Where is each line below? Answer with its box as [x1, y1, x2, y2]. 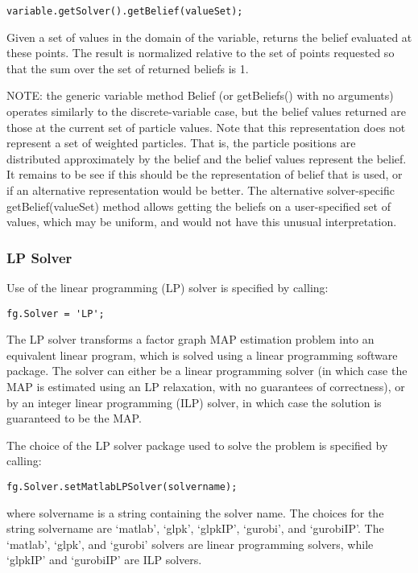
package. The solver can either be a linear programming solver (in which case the [6, 362, 408, 379]
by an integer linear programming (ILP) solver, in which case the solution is [6, 394, 382, 410]
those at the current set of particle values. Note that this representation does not [6, 118, 406, 135]
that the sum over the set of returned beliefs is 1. [6, 60, 249, 76]
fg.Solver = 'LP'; [6, 307, 105, 319]
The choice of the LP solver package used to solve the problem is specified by [6, 436, 388, 453]
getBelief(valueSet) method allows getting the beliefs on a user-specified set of [6, 197, 391, 214]
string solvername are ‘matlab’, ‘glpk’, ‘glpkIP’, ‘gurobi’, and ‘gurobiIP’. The [6, 520, 384, 537]
